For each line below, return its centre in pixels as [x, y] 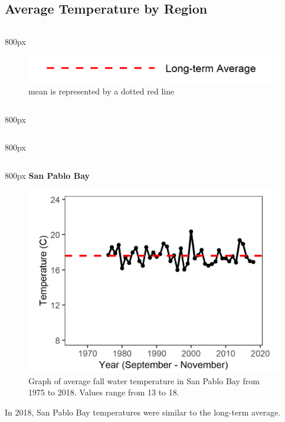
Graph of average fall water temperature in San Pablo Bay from [144, 380]
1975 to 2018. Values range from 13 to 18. [104, 392]
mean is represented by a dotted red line [101, 91]
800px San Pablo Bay [47, 175]
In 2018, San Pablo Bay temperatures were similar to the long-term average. [143, 412]
